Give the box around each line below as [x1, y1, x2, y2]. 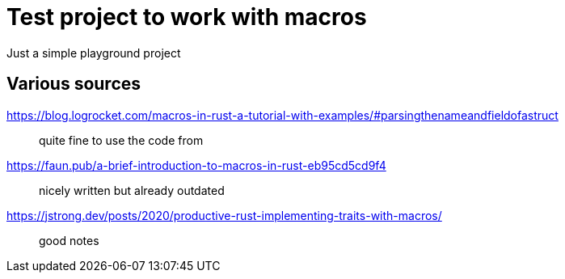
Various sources [6, 74, 141, 95]
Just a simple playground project [6, 45, 181, 60]
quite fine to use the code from [39, 133, 204, 147]
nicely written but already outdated [39, 183, 225, 197]
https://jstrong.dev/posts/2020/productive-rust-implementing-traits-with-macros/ [6, 208, 442, 222]
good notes [39, 233, 99, 247]
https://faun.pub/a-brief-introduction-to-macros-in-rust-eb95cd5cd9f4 [6, 158, 386, 172]
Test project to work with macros [6, 3, 367, 31]
